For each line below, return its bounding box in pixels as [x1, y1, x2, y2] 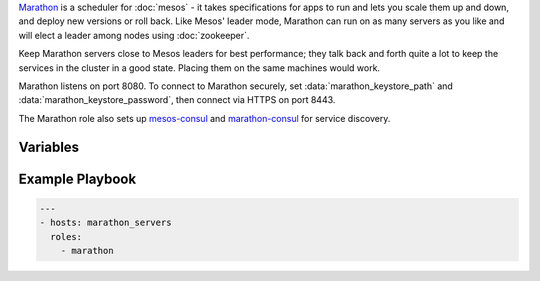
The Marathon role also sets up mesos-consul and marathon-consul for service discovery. [18, 112, 391, 124]
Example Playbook [18, 170, 137, 187]
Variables [18, 138, 80, 155]
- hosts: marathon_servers [39, 217, 172, 229]
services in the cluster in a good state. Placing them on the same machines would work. [18, 61, 380, 74]
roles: [50, 231, 83, 242]
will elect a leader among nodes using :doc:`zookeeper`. [18, 29, 250, 41]
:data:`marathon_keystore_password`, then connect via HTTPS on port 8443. [18, 94, 336, 106]
